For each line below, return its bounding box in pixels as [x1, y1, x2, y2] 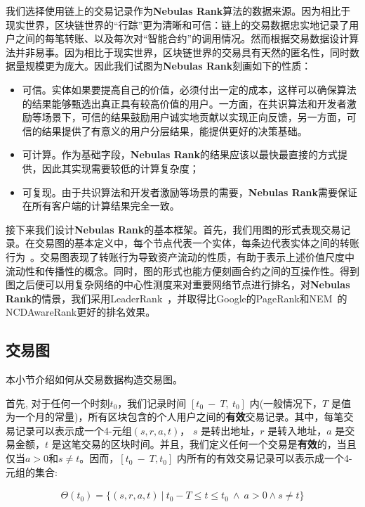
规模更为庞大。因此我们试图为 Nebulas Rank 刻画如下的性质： [25, 58, 312, 73]
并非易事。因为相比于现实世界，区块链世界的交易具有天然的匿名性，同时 [15, 44, 350, 59]
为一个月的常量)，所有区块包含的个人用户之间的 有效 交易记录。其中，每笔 [6, 409, 344, 424]
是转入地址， [267, 423, 327, 437]
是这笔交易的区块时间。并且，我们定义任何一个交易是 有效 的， [51, 437, 337, 451]
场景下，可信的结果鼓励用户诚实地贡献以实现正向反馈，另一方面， [41, 110, 347, 124]
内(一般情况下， [249, 395, 323, 410]
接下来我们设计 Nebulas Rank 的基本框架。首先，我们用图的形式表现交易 [6, 222, 341, 236]
